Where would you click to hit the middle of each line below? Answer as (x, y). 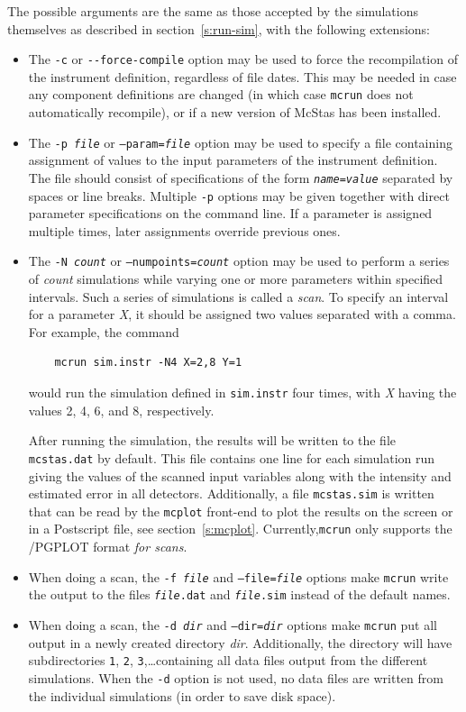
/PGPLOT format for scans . (108, 547)
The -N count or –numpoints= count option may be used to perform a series (239, 261)
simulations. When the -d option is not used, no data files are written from (236, 677)
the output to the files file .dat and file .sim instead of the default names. (239, 594)
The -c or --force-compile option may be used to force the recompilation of (243, 59)
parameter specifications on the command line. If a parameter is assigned (230, 213)
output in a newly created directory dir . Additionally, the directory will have (240, 642)
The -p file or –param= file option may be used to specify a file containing (240, 142)
